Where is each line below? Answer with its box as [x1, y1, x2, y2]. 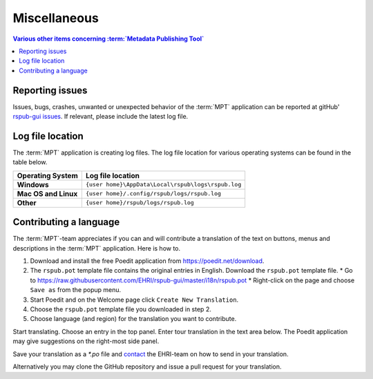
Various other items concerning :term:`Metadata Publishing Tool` [12, 35, 204, 43]
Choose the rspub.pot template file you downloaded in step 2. [30, 304, 212, 313]
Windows [17, 179, 49, 189]
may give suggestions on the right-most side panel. [12, 337, 160, 345]
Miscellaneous [12, 10, 99, 26]
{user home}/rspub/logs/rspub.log [85, 199, 195, 206]
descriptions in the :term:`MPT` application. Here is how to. [12, 244, 181, 252]
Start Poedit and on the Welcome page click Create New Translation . [30, 295, 239, 304]
